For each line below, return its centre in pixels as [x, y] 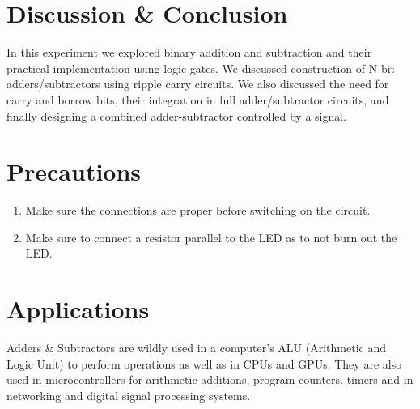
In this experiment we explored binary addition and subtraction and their [189, 52]
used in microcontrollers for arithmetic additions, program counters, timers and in [210, 379]
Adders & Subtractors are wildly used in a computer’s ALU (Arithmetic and [196, 348]
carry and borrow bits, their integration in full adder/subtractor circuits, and [198, 99]
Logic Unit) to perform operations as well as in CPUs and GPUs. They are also [204, 363]
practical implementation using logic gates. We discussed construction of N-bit [201, 68]
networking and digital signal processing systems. [129, 395]
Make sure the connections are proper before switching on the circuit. [198, 210]
